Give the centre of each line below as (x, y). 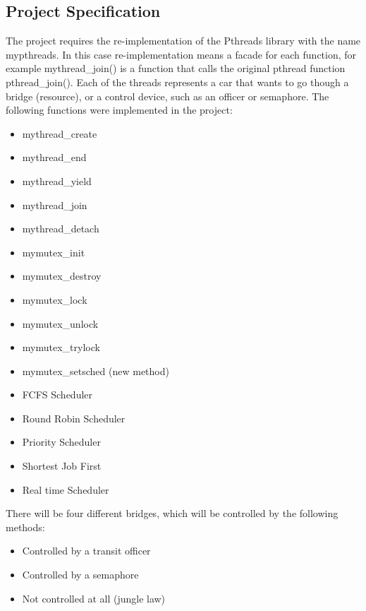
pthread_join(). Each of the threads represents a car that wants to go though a (177, 82)
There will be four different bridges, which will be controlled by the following (172, 513)
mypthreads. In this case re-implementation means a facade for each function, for (181, 54)
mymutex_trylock (61, 347)
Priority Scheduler (61, 442)
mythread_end (54, 157)
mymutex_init (54, 252)
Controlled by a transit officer (86, 551)
